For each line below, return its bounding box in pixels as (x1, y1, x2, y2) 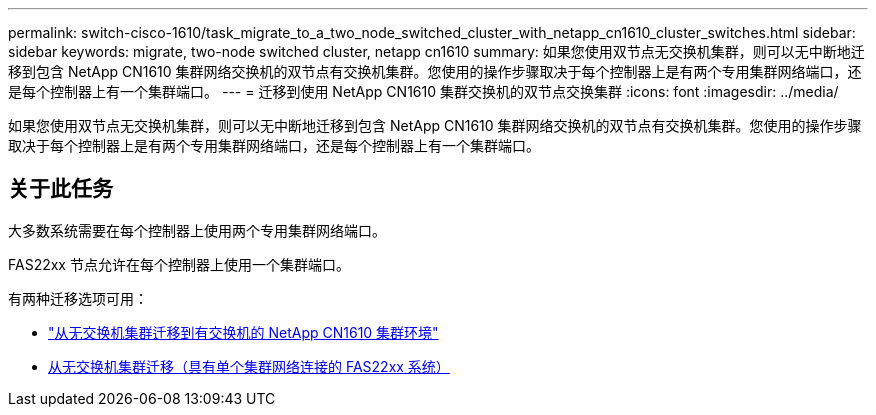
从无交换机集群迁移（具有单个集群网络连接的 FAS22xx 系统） (48, 357, 450, 375)
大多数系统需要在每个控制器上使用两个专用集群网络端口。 (8, 221, 386, 239)
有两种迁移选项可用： (8, 289, 148, 307)
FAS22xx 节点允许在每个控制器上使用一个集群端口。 (8, 255, 350, 273)
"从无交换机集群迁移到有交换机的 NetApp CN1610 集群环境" (48, 323, 439, 341)
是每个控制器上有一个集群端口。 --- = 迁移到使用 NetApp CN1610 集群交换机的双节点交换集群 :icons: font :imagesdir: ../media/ (8, 83, 839, 100)
